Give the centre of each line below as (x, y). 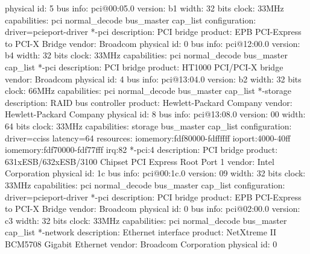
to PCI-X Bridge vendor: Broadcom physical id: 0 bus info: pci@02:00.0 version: (153, 209)
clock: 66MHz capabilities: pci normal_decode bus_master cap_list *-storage (148, 91)
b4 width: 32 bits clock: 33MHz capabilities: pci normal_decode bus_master (146, 55)
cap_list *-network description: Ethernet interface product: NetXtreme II (141, 232)
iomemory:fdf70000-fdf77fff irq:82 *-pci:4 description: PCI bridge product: (141, 150)
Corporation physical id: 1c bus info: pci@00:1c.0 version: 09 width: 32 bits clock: (155, 173)
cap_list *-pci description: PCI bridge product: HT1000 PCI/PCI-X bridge (144, 67)
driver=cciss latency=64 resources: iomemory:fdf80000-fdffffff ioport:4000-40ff (148, 138)
